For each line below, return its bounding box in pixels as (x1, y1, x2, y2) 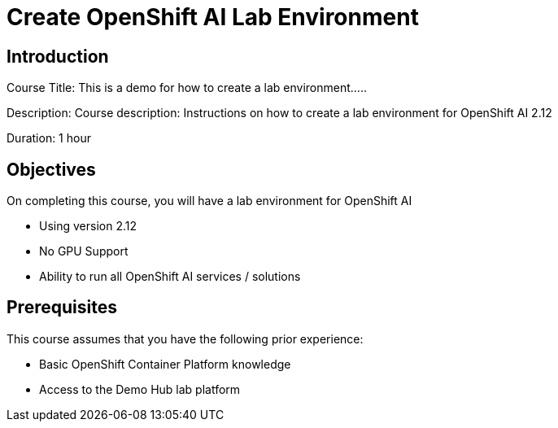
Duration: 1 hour (7, 131, 91, 146)
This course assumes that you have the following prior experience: (7, 331, 364, 346)
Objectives (7, 159, 96, 180)
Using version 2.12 (39, 219, 137, 234)
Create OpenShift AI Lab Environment (7, 3, 419, 31)
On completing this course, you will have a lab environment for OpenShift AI (7, 194, 412, 208)
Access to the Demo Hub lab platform (39, 382, 241, 396)
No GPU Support (39, 244, 129, 259)
